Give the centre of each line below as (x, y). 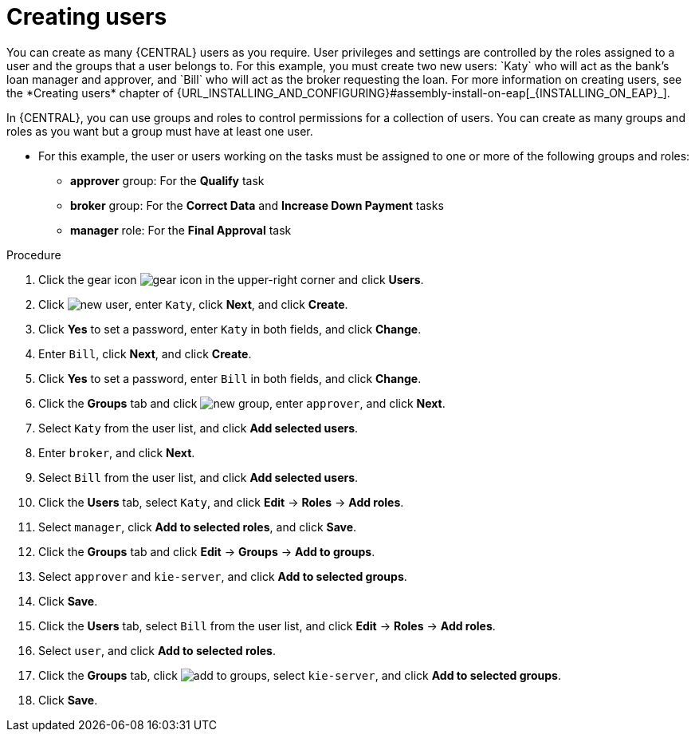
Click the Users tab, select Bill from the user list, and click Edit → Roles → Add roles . (267, 626)
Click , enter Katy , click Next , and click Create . (193, 304)
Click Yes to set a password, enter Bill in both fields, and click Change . (230, 378)
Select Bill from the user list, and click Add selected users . (198, 477)
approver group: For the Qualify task (167, 180)
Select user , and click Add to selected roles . (157, 650)
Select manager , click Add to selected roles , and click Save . (198, 527)
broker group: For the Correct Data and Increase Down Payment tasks (257, 205)
